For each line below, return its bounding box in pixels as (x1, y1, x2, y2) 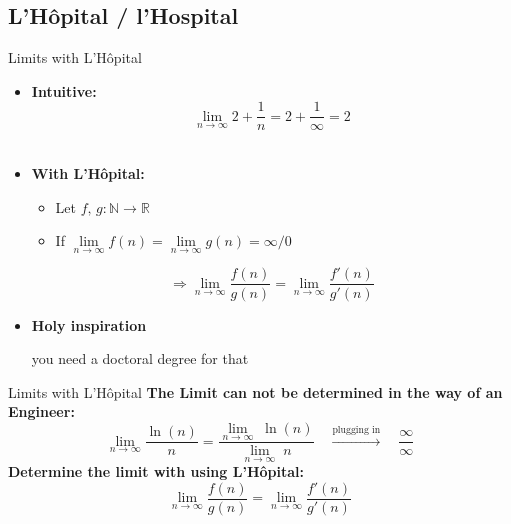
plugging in (332, 424, 381, 435)
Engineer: (8, 401, 75, 422)
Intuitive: (31, 80, 97, 101)
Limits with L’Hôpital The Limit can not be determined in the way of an (8, 381, 503, 402)
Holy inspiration (31, 314, 147, 335)
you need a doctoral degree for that (31, 348, 249, 369)
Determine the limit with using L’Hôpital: (8, 461, 304, 482)
